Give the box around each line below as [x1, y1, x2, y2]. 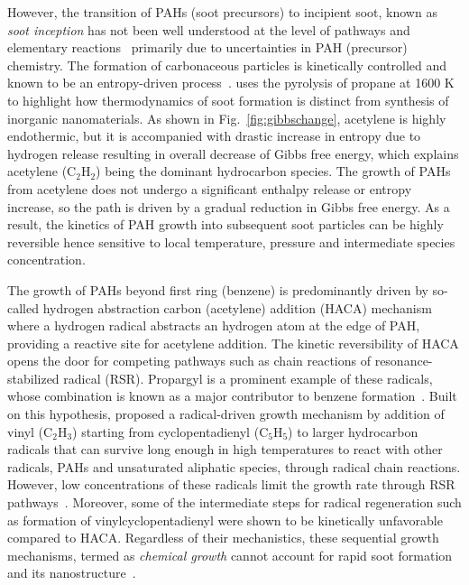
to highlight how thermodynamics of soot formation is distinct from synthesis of [7, 90, 449, 109]
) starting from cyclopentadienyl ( [72, 422, 260, 441]
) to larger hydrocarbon [288, 422, 418, 441]
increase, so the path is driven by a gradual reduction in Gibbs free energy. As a [7, 197, 450, 216]
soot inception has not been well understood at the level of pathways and [7, 20, 410, 39]
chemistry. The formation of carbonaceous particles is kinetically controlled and [7, 55, 447, 74]
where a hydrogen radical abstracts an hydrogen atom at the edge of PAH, [7, 316, 420, 335]
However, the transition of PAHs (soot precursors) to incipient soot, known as [7, 3, 437, 21]
